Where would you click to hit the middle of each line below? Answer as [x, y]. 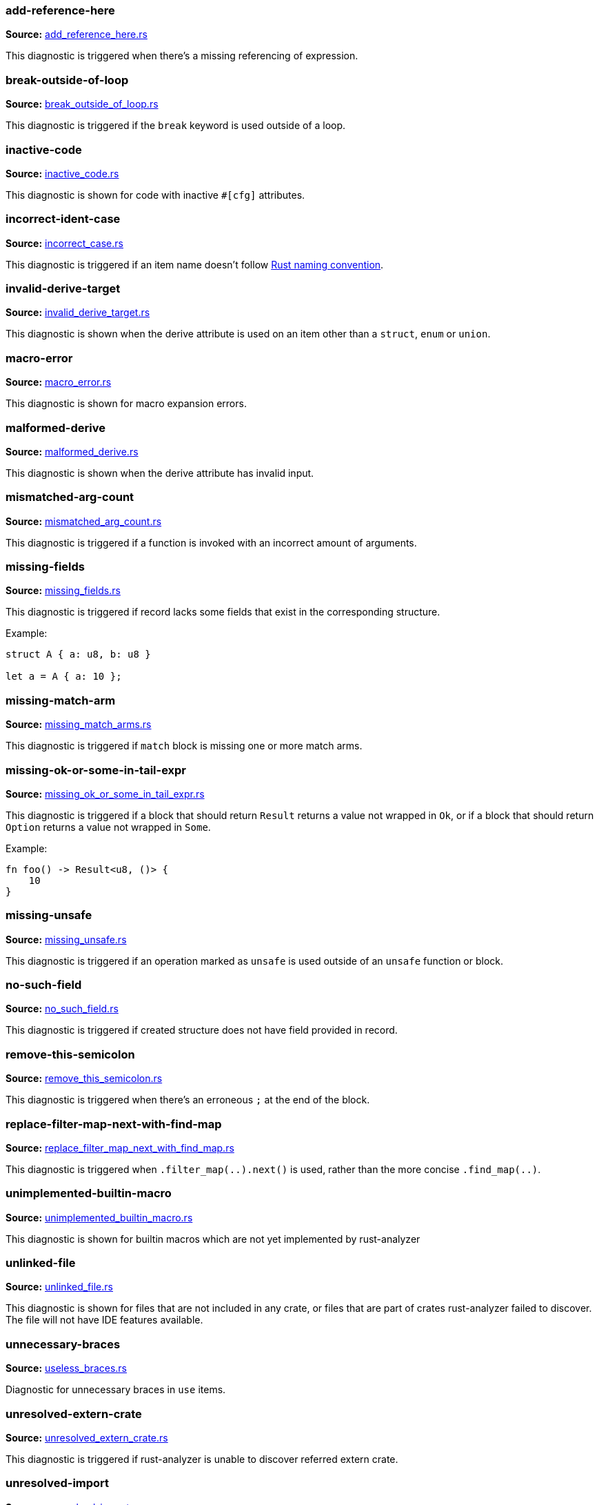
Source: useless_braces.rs [66, 1368]
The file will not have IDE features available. [104, 1320]
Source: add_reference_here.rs [77, 35]
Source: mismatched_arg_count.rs [84, 521]
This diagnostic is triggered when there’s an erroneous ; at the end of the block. [188, 1100]
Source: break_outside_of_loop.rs [82, 104]
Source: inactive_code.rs [62, 173]
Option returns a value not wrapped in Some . [108, 827]
